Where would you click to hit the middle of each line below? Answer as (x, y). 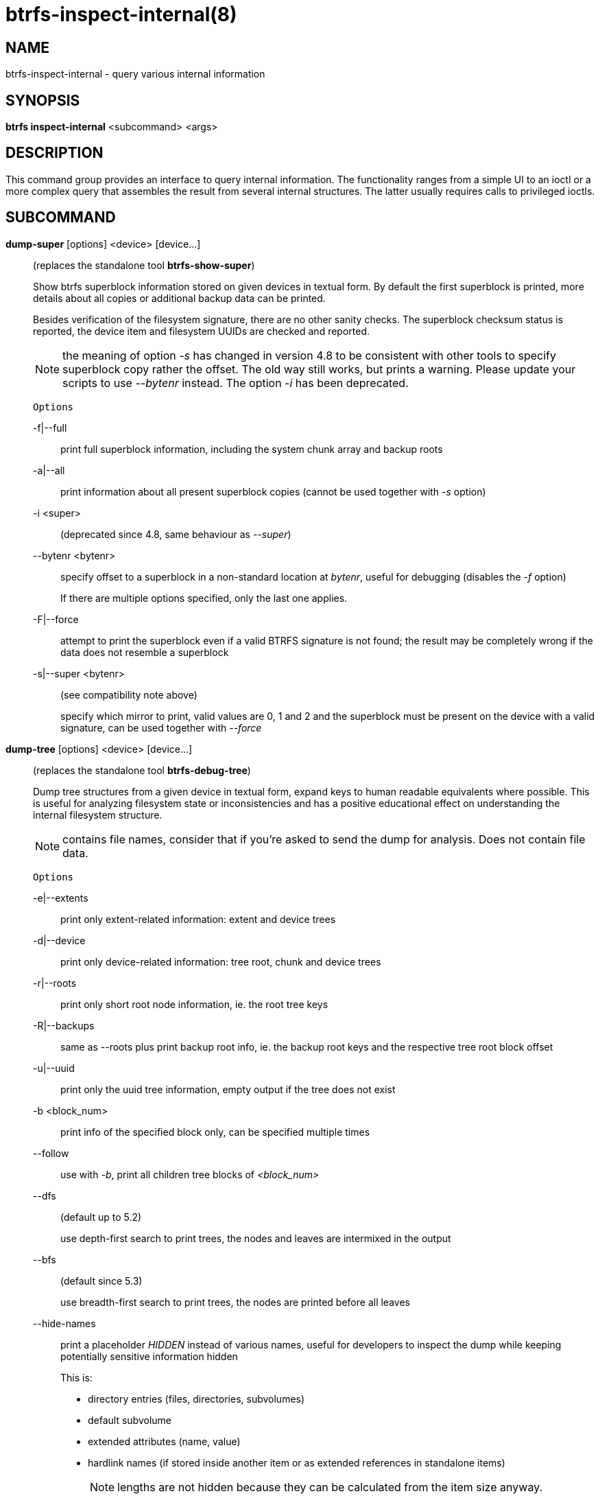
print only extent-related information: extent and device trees (198, 919)
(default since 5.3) (101, 1281)
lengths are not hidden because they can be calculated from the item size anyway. (330, 1487)
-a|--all (49, 470)
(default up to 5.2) (101, 1217)
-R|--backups (64, 1025)
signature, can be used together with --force (161, 727)
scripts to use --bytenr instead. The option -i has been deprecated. (236, 383)
